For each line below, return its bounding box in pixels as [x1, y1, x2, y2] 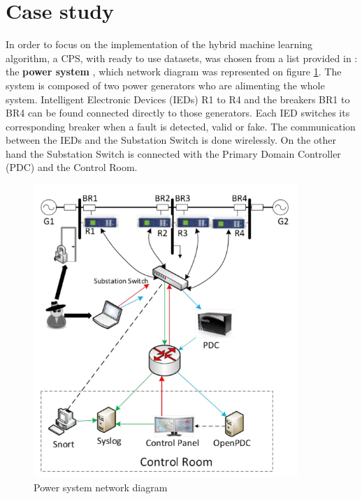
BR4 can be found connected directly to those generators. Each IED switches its [6, 105, 350, 120]
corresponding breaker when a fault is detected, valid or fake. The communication [6, 119, 356, 133]
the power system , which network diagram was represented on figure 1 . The [6, 64, 342, 79]
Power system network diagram [34, 479, 168, 494]
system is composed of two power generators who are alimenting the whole [6, 77, 325, 92]
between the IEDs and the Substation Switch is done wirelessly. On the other [6, 133, 336, 147]
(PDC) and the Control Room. [6, 160, 138, 174]
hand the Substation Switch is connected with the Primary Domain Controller [6, 146, 341, 161]
